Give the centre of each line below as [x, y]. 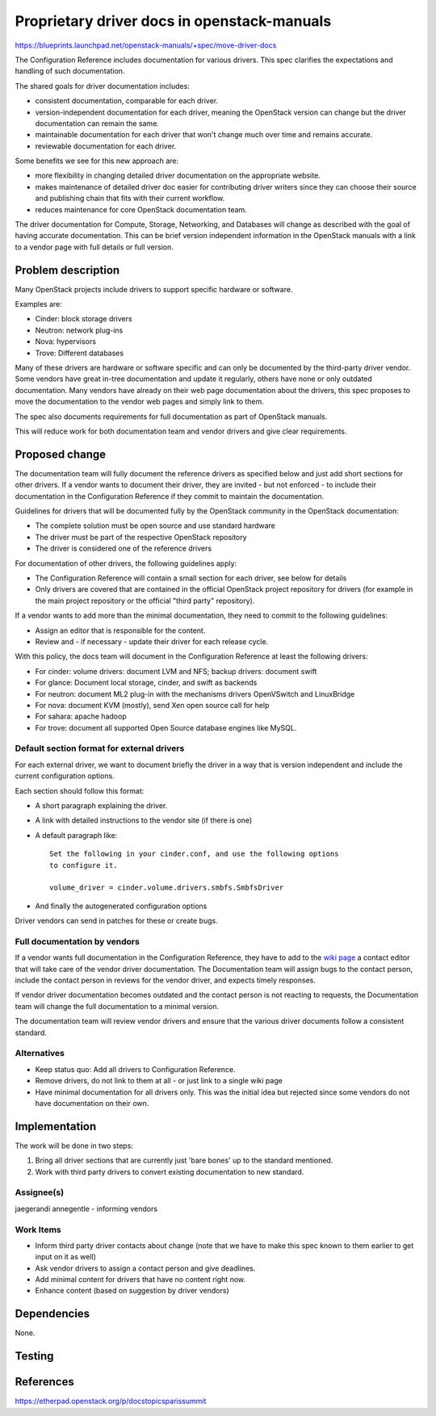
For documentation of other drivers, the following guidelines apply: [126, 563]
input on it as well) [65, 1257]
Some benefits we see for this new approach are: [97, 161]
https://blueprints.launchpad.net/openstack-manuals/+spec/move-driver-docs [146, 45]
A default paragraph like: [76, 835]
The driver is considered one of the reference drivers [124, 548]
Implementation [56, 1126]
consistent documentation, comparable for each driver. [127, 101]
